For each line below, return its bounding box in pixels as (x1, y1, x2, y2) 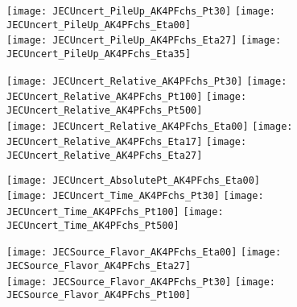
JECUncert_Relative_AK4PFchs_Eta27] (6, 149, 203, 161)
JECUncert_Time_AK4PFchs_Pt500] (6, 219, 179, 231)
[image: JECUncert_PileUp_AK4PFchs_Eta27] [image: (6, 35, 282, 47)
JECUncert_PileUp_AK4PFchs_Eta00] (6, 19, 192, 31)
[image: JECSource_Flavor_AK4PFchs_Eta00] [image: (6, 247, 282, 259)
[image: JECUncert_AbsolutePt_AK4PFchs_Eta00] (6, 174, 260, 186)
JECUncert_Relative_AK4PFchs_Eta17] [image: (6, 136, 247, 148)
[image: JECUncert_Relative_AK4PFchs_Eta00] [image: (6, 120, 293, 132)
